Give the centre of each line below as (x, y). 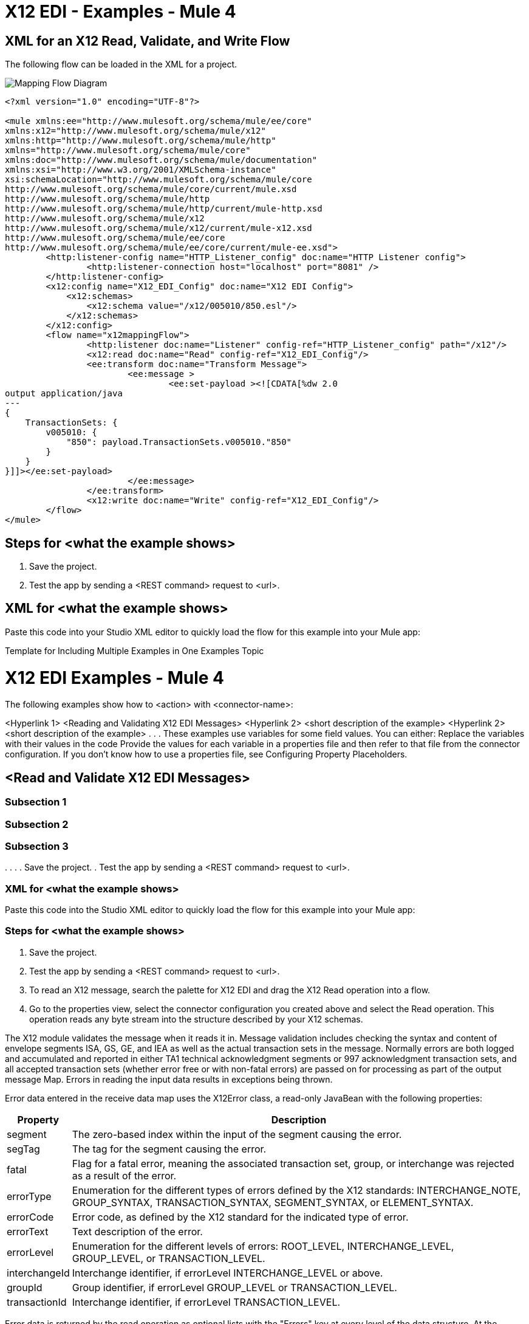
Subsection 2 (37, 824)
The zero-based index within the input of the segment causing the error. (237, 1134)
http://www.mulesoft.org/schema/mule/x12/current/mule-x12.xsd (159, 228)
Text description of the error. (137, 1231)
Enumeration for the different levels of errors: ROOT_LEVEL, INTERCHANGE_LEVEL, (263, 1246)
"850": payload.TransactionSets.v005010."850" (179, 442)
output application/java (64, 394)
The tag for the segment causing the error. (169, 1149)
